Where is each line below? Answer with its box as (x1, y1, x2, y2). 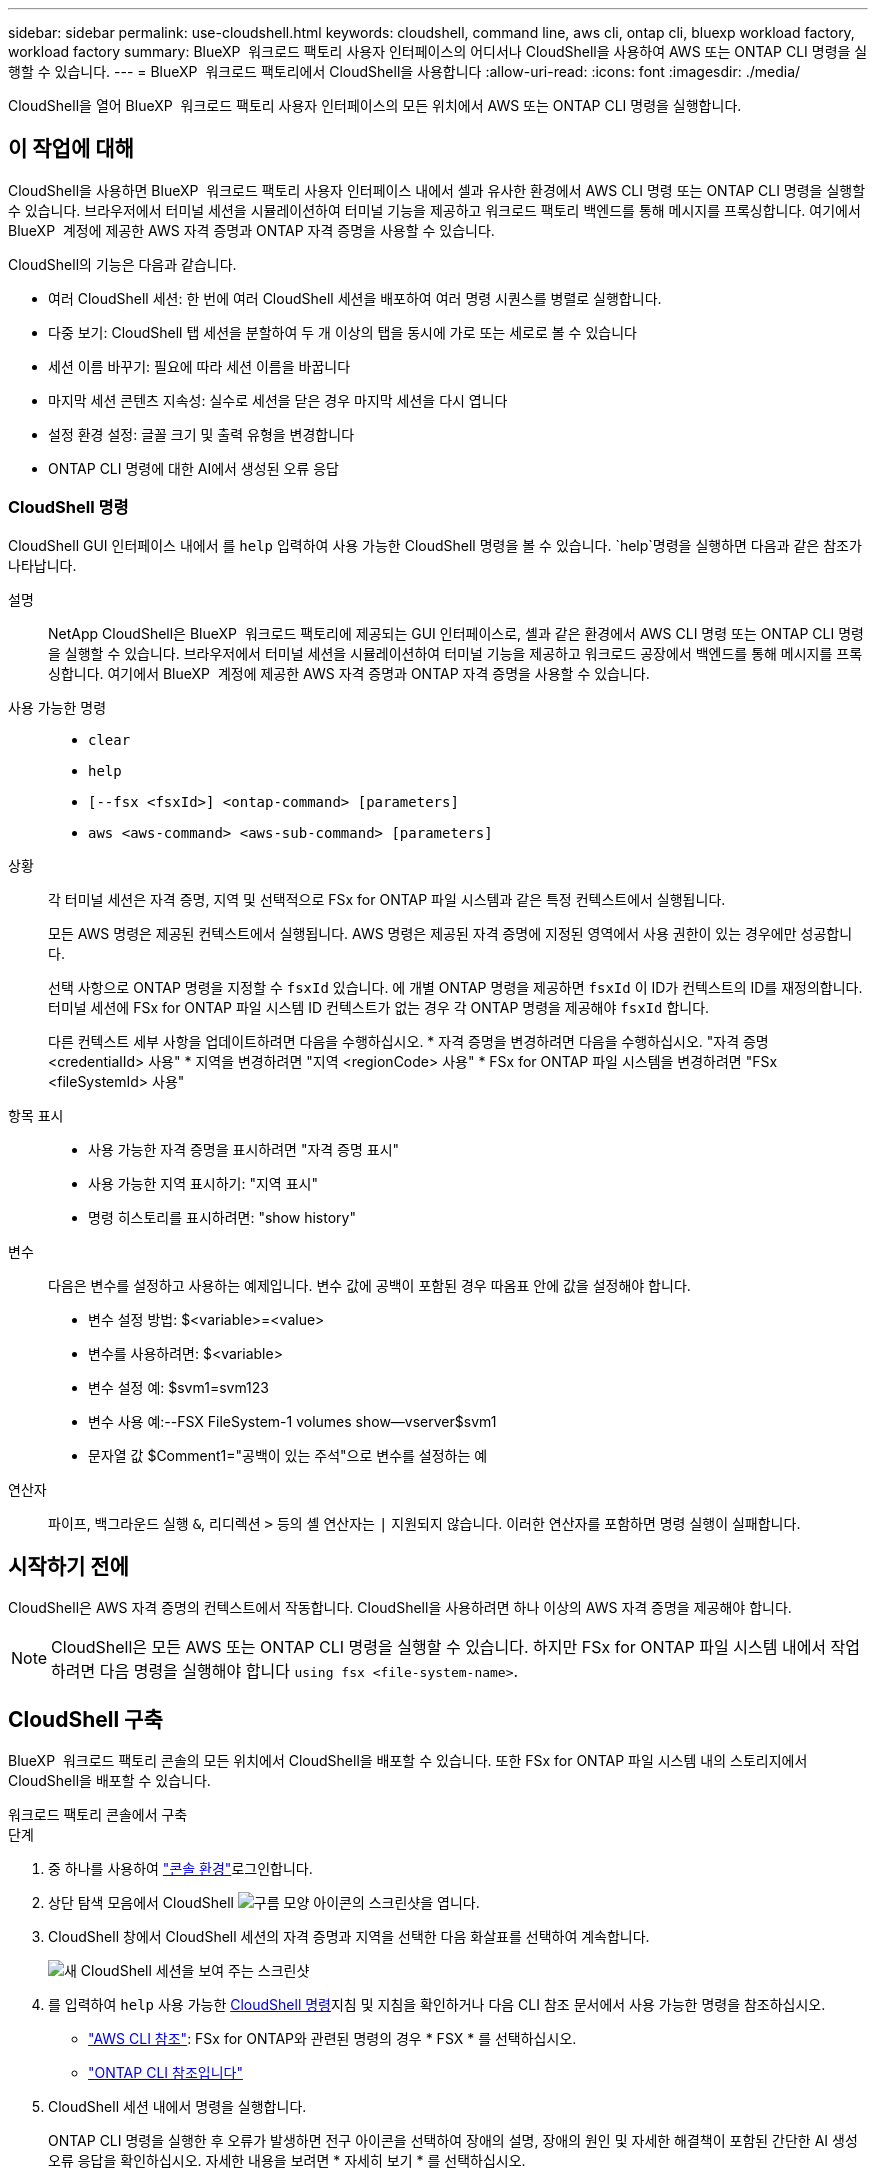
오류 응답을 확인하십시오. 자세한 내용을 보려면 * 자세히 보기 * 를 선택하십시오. (48, 2152, 526, 2170)
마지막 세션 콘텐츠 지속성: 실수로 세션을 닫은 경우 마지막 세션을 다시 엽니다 (48, 391, 508, 409)
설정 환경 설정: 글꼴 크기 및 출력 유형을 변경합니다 (48, 425, 355, 443)
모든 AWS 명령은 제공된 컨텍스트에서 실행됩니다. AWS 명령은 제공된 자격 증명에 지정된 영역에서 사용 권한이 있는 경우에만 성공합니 (48, 924, 853, 942)
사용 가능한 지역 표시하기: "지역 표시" (88, 1174, 318, 1192)
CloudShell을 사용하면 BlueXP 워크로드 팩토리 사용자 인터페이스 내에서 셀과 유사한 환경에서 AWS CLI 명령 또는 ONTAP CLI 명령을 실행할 (8, 181, 866, 199)
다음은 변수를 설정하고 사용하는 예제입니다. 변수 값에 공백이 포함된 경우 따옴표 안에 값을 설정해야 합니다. (48, 1276, 691, 1294)
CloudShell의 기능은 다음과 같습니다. (8, 255, 237, 273)
